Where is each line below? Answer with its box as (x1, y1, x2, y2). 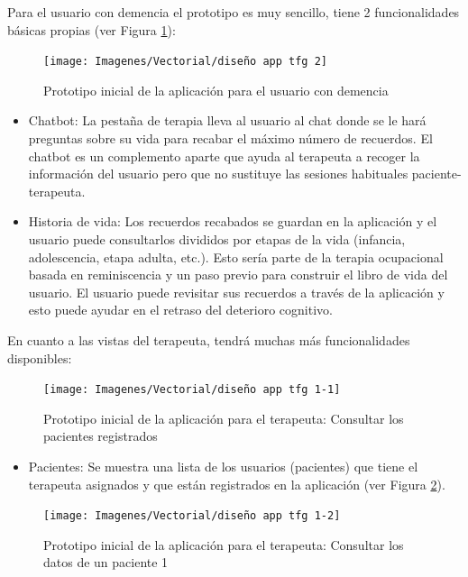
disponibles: (7, 348, 72, 367)
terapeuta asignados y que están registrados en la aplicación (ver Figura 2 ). (28, 474, 445, 493)
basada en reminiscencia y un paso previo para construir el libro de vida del (28, 265, 448, 284)
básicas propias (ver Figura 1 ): (7, 20, 176, 39)
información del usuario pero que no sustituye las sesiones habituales (28, 164, 408, 183)
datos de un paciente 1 (43, 553, 169, 572)
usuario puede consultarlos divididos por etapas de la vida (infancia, (28, 230, 406, 248)
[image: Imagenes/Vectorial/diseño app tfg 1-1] (43, 383, 341, 397)
